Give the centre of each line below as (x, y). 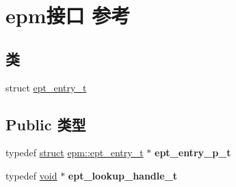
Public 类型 (46, 124)
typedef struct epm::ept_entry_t (75, 153)
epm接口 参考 (68, 15)
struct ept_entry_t (46, 87)
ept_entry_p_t (193, 153)
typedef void (31, 175)
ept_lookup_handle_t (123, 175)
